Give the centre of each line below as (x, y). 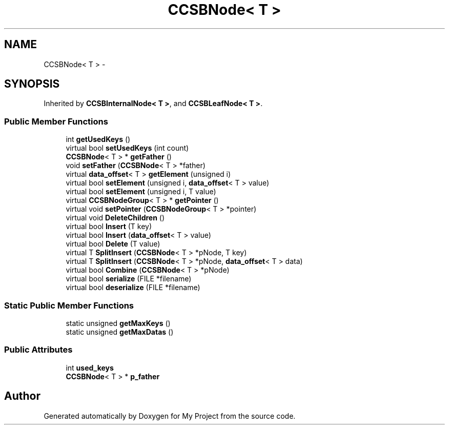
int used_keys (90, 367)
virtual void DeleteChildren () (115, 218)
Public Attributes (38, 350)
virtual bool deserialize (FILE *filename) (133, 288)
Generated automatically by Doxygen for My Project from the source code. (170, 416)
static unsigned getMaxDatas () (120, 332)
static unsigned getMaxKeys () (118, 323)
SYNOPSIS (32, 84)
